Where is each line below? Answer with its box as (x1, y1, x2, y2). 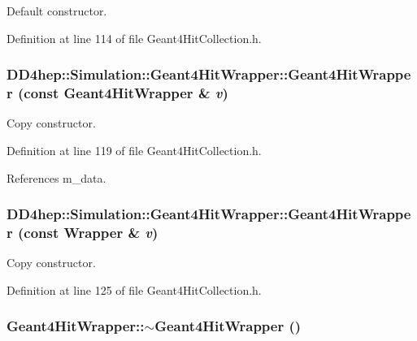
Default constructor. (7, 2, 107, 19)
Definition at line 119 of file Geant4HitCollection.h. (7, 141, 262, 158)
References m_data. (7, 169, 106, 186)
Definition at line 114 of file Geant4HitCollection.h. (7, 29, 262, 46)
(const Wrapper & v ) (18, 222, 159, 242)
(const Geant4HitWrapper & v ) (18, 83, 228, 103)
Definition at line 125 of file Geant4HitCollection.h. (7, 281, 262, 298)
